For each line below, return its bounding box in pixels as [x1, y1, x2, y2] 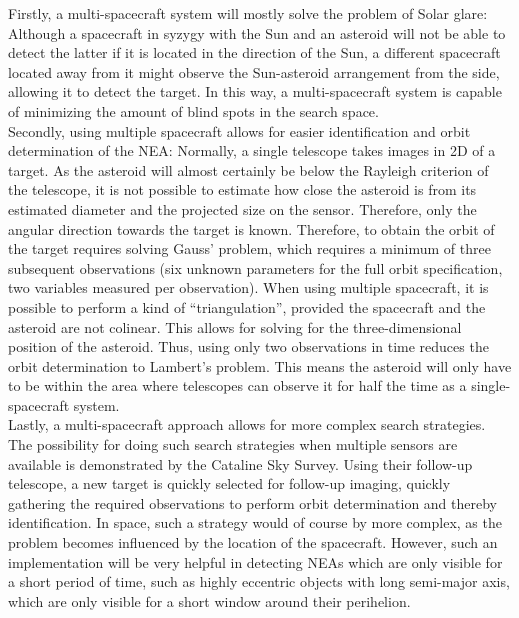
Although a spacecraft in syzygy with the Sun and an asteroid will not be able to [8, 22, 506, 43]
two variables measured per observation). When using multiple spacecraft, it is [8, 277, 489, 298]
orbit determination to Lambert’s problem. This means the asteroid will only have [8, 355, 512, 376]
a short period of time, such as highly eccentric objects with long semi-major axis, [8, 571, 510, 592]
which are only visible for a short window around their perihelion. [8, 590, 411, 611]
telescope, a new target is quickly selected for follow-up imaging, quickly [8, 473, 451, 494]
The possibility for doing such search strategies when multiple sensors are [8, 434, 458, 455]
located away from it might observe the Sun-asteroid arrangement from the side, [8, 61, 500, 82]
